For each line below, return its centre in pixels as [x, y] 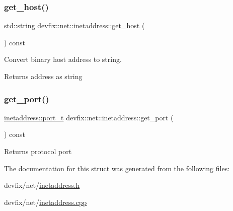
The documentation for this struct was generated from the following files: [117, 168]
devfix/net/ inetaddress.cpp [46, 202]
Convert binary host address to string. [63, 59]
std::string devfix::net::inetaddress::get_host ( [74, 25]
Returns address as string [43, 76]
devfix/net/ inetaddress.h [42, 185]
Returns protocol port [38, 151]
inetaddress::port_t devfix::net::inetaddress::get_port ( [89, 117]
